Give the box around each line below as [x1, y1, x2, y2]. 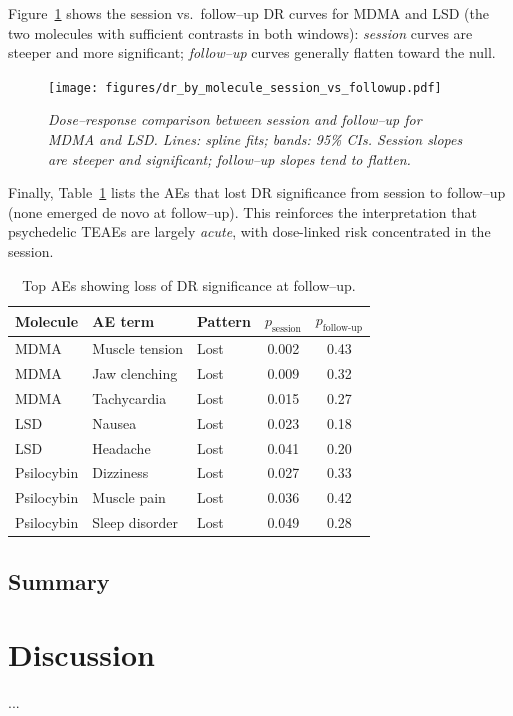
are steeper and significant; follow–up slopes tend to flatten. [48, 148, 411, 169]
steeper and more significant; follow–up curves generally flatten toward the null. [8, 42, 496, 63]
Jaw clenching [92, 363, 178, 384]
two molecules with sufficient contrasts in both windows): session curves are [8, 22, 473, 43]
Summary [8, 565, 110, 596]
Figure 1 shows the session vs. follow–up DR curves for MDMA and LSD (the [8, 3, 489, 23]
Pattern [197, 310, 251, 331]
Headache [92, 437, 151, 458]
